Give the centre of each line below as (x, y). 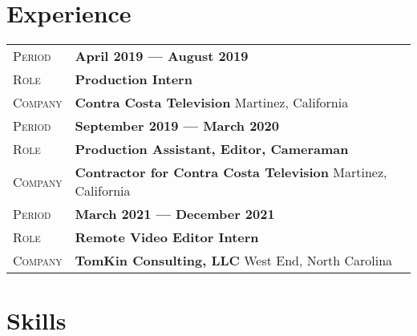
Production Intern (134, 79)
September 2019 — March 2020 (177, 126)
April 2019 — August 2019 (162, 56)
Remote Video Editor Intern (167, 237)
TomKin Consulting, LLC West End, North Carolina (234, 261)
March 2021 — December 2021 (175, 214)
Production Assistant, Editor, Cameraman (212, 149)
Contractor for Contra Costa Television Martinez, (231, 172)
